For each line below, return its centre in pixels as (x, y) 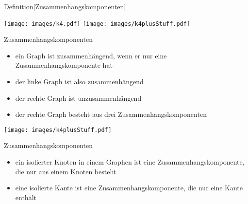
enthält (26, 197)
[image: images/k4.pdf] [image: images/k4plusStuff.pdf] (97, 24)
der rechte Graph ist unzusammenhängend (78, 98)
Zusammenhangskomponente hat (64, 65)
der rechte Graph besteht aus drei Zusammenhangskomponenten (111, 114)
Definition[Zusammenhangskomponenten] (65, 6)
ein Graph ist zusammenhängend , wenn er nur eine (91, 55)
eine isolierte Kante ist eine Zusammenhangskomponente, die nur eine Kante (129, 188)
